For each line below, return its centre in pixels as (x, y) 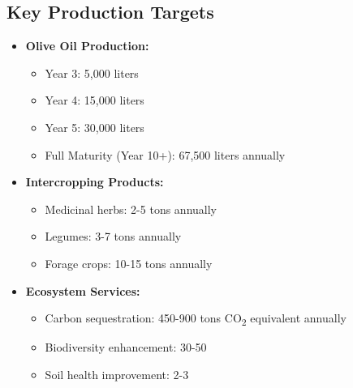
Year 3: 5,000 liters (92, 72)
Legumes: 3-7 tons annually (113, 236)
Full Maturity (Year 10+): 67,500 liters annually (165, 154)
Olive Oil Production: (87, 46)
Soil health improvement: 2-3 (117, 374)
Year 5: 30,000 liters (95, 127)
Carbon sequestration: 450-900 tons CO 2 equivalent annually (196, 319)
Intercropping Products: (95, 182)
